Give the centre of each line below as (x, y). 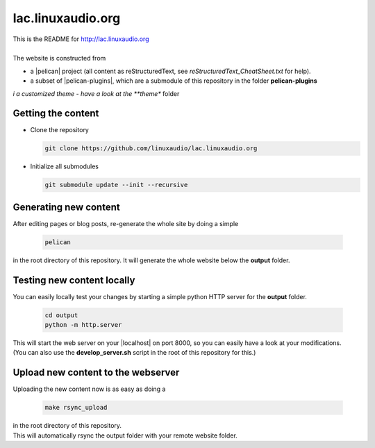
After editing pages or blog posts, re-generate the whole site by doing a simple (126, 223)
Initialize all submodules (64, 166)
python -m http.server (83, 325)
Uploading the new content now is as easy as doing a (89, 389)
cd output (61, 315)
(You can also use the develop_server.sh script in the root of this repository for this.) (134, 353)
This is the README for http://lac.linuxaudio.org (81, 39)
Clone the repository (60, 130)
